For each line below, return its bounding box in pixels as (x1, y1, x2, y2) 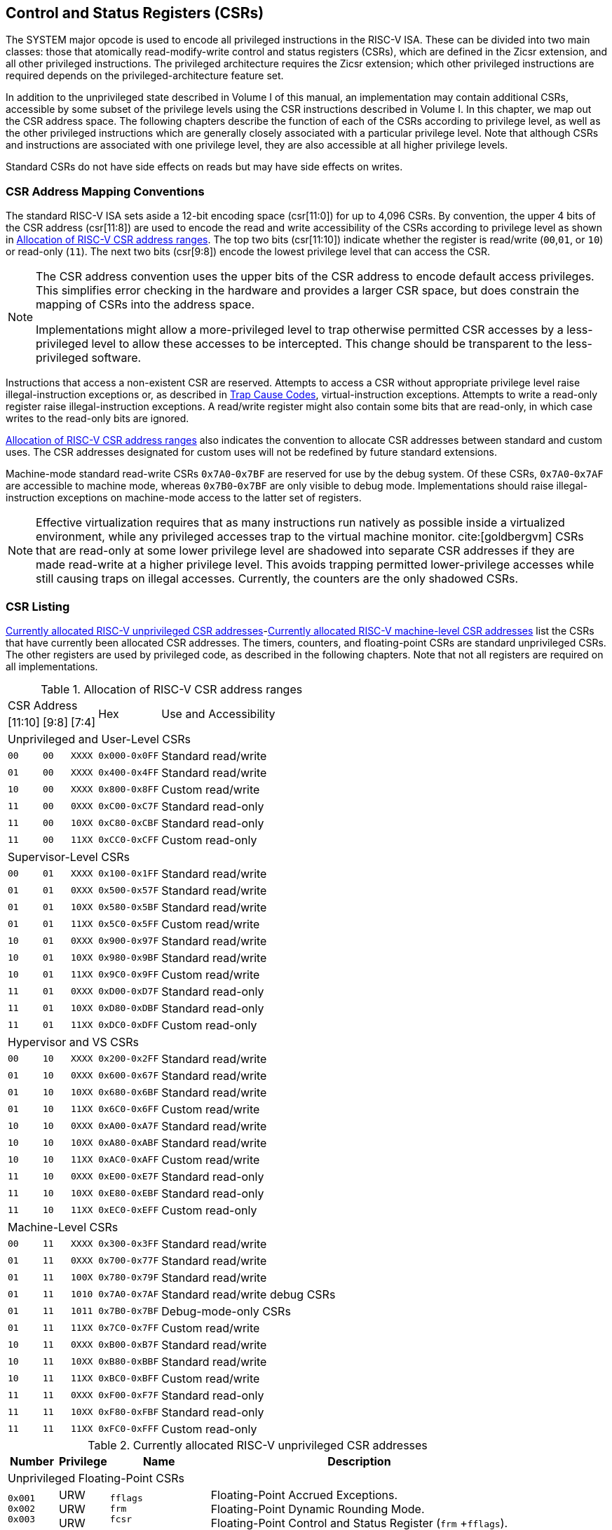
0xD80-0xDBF (98, 1003, 159, 1014)
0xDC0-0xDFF (98, 1020, 159, 1031)
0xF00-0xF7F (98, 1390, 159, 1401)
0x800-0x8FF (98, 784, 159, 795)
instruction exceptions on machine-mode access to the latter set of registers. (6, 492, 362, 504)
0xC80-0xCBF (98, 818, 159, 829)
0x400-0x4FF (98, 767, 159, 778)
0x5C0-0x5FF (98, 919, 159, 930)
